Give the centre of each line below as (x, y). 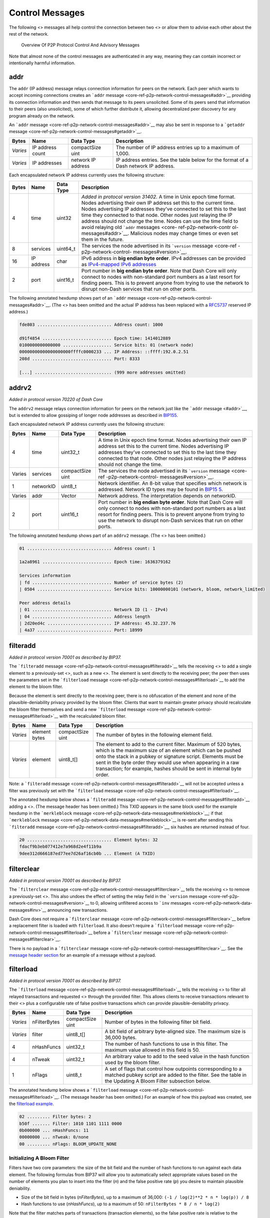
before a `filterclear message (127, 933)
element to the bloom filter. (36, 686)
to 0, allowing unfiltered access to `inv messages (141, 903)
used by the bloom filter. (133, 1063)
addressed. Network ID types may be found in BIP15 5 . (161, 489)
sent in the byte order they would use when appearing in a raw (167, 762)
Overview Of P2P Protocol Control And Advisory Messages (80, 45)
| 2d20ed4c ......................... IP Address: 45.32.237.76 (98, 623)
